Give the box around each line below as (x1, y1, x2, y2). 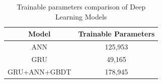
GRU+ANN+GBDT (8, 66, 71, 76)
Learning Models (55, 11, 107, 21)
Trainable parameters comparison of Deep (17, 1, 146, 11)
